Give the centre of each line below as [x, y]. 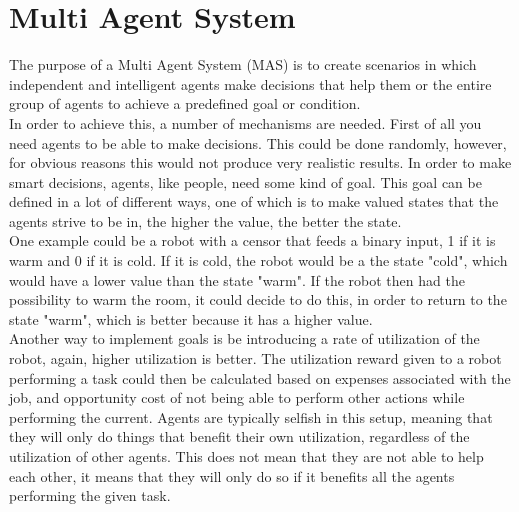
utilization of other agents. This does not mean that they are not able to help [246, 456]
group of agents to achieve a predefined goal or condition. [185, 103]
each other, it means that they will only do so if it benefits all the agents [232, 475]
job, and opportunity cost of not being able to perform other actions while [237, 397]
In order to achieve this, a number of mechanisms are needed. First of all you [245, 122]
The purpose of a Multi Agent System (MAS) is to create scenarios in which [243, 64]
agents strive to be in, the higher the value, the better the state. [205, 220]
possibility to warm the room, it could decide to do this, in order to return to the [258, 299]
